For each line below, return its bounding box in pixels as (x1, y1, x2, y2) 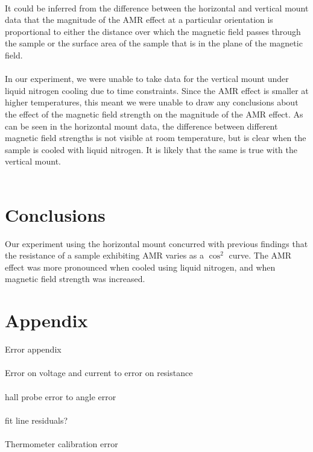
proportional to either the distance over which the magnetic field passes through (5, 25, 301, 37)
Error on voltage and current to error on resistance (5, 366, 193, 379)
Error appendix (5, 343, 62, 356)
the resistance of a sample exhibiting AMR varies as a (5, 249, 204, 262)
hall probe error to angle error (5, 390, 116, 403)
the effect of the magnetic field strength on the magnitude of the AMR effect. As (5, 107, 303, 120)
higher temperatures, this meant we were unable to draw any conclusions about (5, 96, 299, 108)
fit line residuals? (5, 413, 68, 426)
